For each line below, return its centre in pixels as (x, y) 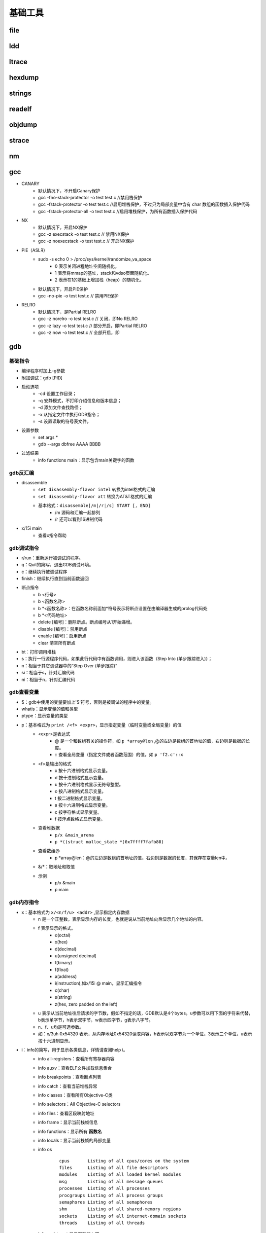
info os (45, 1150)
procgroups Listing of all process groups (111, 1195)
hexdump (24, 78)
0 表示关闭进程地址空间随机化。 (87, 266)
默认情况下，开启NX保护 (63, 227)
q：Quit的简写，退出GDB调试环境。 (57, 565)
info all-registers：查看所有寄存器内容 (76, 1059)
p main (62, 890)
